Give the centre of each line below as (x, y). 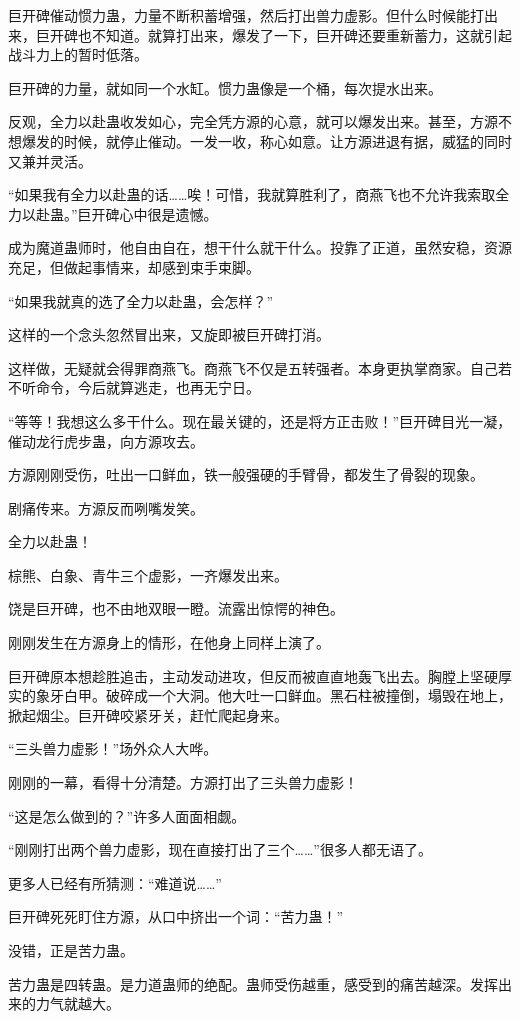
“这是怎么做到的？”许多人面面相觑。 (127, 815)
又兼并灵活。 (50, 160)
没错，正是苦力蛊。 (71, 950)
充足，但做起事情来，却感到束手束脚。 (134, 266)
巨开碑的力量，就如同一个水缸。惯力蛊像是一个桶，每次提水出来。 (225, 87)
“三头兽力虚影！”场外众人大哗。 (113, 748)
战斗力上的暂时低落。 (78, 54)
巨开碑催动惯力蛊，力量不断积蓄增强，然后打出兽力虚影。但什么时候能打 (246, 15)
